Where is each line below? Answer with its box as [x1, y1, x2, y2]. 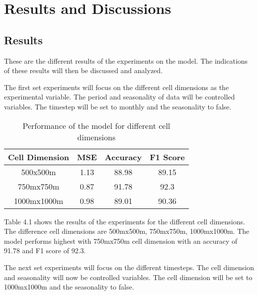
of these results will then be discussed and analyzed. [4, 65, 163, 76]
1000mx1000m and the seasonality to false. [4, 282, 134, 292]
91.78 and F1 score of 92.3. [4, 245, 86, 256]
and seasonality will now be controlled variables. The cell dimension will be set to [4, 272, 253, 282]
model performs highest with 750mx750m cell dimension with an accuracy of [4, 235, 238, 246]
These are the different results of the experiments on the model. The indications [4, 55, 248, 66]
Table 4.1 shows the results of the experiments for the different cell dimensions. [4, 216, 245, 226]
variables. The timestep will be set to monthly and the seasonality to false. [4, 101, 232, 111]
